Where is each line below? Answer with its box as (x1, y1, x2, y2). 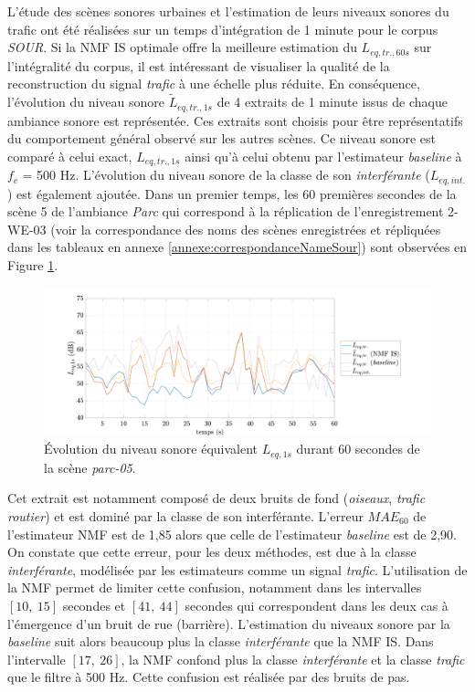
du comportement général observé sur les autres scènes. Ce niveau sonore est (7, 129, 436, 148)
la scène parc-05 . (44, 457, 136, 477)
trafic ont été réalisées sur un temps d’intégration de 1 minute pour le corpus (7, 19, 438, 38)
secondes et (62, 595, 126, 614)
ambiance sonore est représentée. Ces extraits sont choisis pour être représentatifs (7, 110, 463, 130)
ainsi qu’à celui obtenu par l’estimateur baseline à (185, 146, 462, 165)
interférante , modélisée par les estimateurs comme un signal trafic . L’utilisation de (7, 560, 468, 579)
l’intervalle (7, 649, 66, 668)
